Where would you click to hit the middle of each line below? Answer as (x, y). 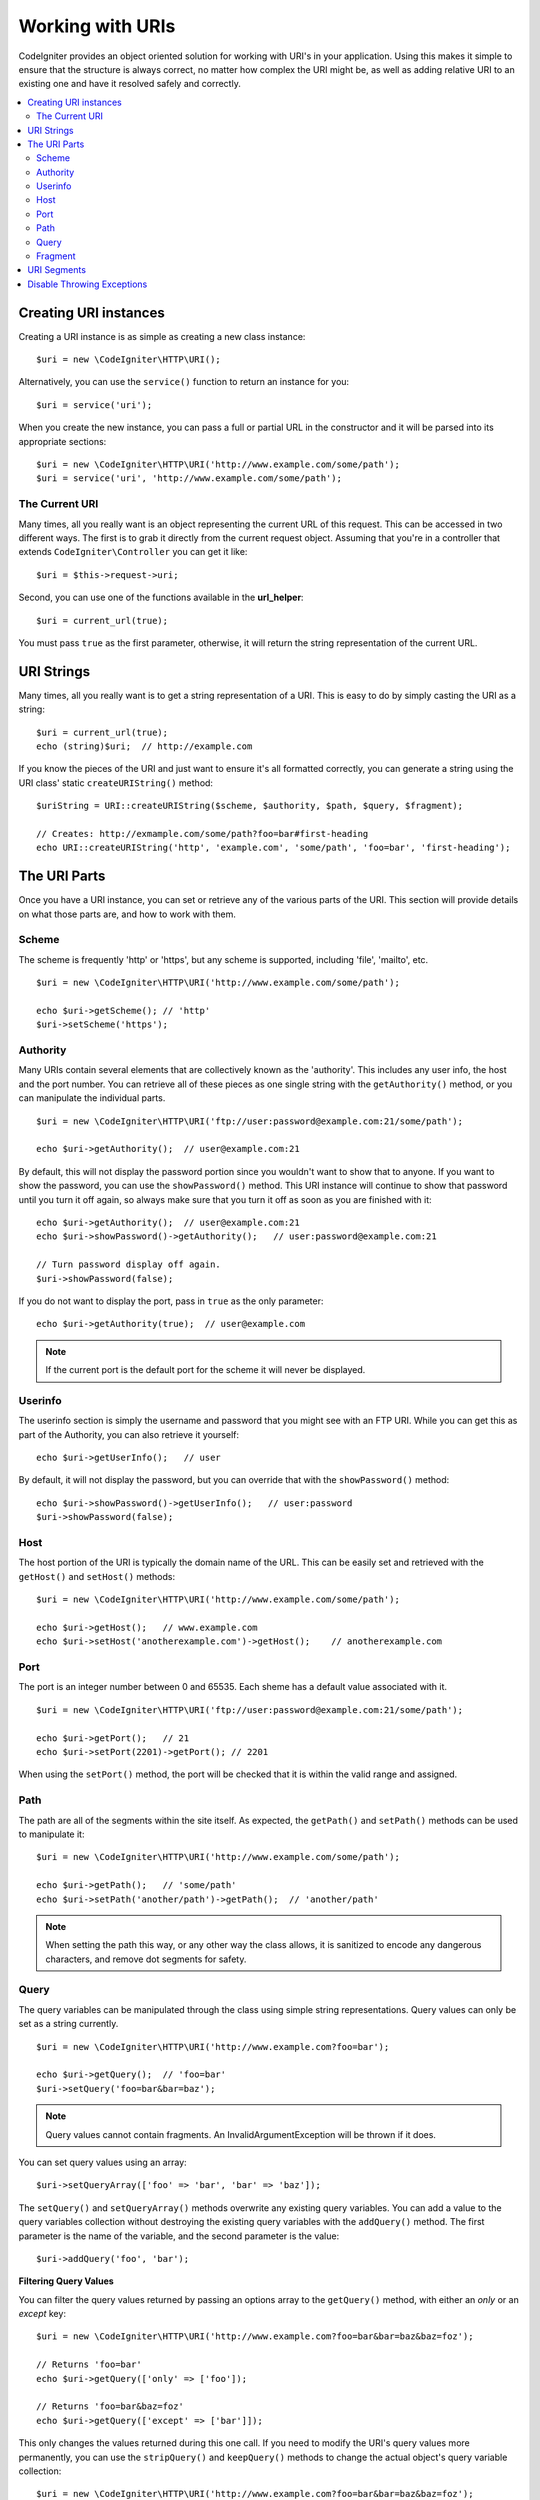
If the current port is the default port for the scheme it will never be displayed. (205, 1370)
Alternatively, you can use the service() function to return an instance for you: (184, 382)
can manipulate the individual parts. (92, 1098)
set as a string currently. (68, 2024)
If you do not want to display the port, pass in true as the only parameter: (171, 1301)
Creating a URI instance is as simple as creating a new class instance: (162, 336)
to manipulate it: (51, 1834)
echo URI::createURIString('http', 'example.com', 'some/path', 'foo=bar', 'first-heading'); (273, 848)
